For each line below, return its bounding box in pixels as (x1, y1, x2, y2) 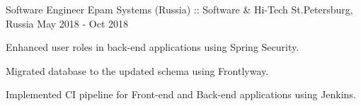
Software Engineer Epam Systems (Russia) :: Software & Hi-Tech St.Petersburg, (6, 2, 353, 16)
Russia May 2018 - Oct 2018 (6, 16, 128, 30)
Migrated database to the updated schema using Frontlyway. (6, 63, 269, 78)
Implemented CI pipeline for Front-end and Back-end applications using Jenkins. (6, 87, 356, 102)
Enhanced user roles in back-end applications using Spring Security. (6, 40, 299, 54)
